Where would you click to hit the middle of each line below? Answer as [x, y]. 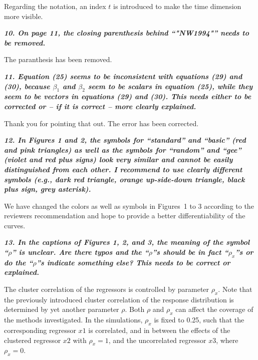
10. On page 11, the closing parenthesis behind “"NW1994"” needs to [126, 33]
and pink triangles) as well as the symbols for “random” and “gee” [123, 149]
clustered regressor [33, 340]
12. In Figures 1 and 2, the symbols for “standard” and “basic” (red [125, 140]
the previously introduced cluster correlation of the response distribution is [119, 299]
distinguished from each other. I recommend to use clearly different [123, 169]
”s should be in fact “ [190, 252]
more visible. [24, 16]
